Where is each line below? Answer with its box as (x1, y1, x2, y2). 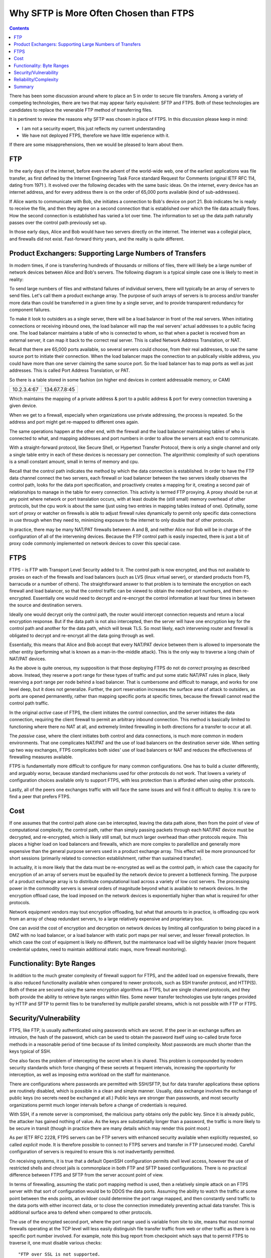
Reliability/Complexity (14, 76, 59, 83)
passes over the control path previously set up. (9, 219, 107, 226)
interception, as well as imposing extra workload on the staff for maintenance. (9, 1072, 171, 1078)
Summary (14, 84, 34, 90)
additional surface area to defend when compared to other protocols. (9, 1209, 153, 1215)
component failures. (9, 307, 51, 313)
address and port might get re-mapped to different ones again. (9, 419, 139, 425)
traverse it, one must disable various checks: (9, 1239, 102, 1245)
